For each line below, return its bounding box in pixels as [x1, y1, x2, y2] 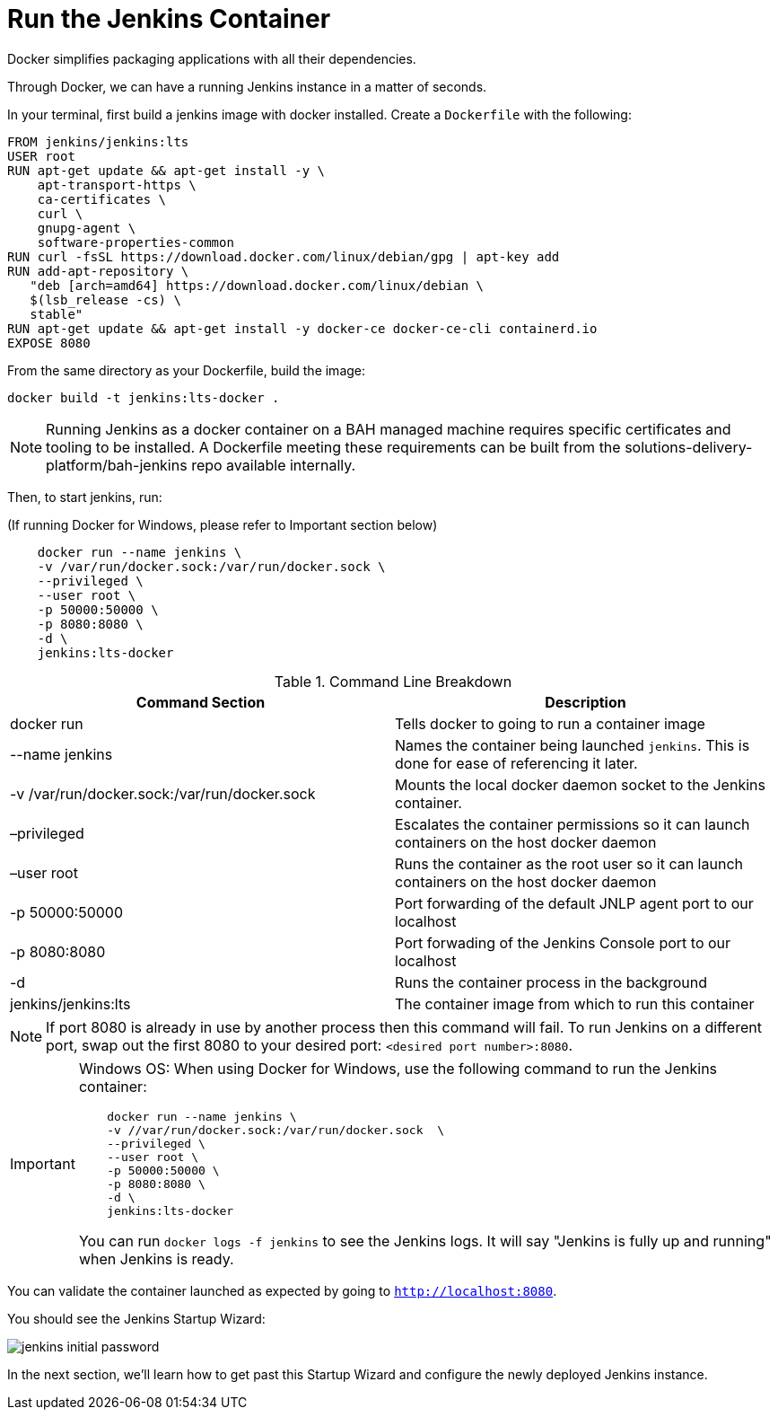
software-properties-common [37, 234, 234, 250]
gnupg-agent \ [37, 220, 136, 235]
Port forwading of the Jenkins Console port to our [395, 933, 731, 952]
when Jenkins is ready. [78, 1249, 234, 1268]
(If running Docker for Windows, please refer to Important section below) [7, 516, 438, 532]
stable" [30, 306, 83, 321]
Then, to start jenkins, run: [7, 488, 162, 505]
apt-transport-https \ [37, 177, 197, 192]
